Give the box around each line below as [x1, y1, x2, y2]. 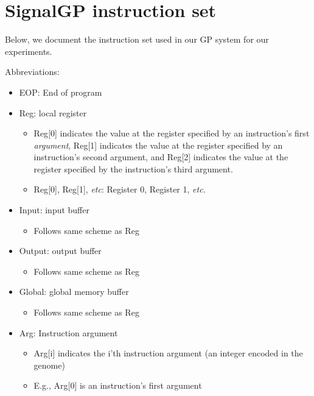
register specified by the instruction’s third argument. [33, 162, 233, 175]
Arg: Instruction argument [19, 326, 118, 339]
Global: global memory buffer [19, 285, 129, 298]
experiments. [5, 44, 52, 57]
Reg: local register [19, 106, 87, 119]
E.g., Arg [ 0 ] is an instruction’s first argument [33, 379, 202, 392]
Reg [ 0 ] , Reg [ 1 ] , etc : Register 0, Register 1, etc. [33, 183, 206, 196]
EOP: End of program [19, 85, 102, 98]
